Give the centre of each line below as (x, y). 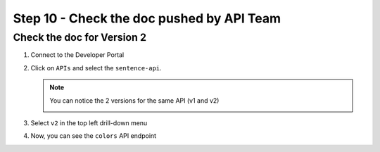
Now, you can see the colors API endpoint (94, 136)
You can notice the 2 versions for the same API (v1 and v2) (134, 100)
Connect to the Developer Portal (77, 55)
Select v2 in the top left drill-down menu (89, 122)
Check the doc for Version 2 (80, 37)
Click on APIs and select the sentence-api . (96, 68)
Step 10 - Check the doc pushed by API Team (147, 18)
